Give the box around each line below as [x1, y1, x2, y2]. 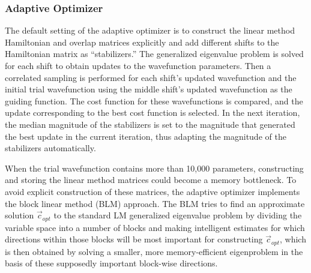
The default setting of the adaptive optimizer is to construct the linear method [5, 24, 295, 37]
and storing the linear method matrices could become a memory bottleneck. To [5, 173, 297, 186]
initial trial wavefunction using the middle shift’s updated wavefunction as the [5, 83, 292, 95]
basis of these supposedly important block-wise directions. [5, 257, 218, 269]
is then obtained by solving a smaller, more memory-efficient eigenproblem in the [5, 245, 303, 257]
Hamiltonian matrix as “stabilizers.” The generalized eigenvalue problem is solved [5, 47, 304, 60]
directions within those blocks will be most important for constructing [5, 233, 263, 245]
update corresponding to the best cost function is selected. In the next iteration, [5, 106, 300, 119]
